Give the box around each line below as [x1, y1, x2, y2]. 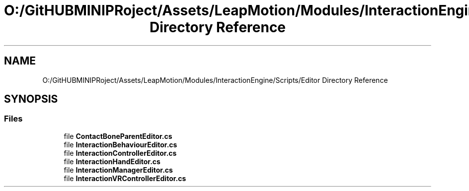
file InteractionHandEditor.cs [64, 157, 160, 166]
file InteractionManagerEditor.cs [64, 165, 173, 174]
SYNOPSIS [4, 93, 58, 106]
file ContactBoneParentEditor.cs [64, 131, 172, 140]
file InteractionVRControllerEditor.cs [64, 174, 186, 183]
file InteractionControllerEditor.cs [64, 148, 177, 157]
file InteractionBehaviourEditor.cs [64, 140, 177, 149]
